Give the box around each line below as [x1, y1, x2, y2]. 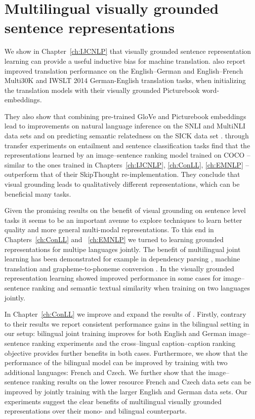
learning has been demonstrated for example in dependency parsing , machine [4, 253, 240, 264]
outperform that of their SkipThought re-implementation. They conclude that [4, 169, 240, 179]
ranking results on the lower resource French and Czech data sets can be [32, 377, 251, 387]
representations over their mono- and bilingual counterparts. [4, 406, 187, 416]
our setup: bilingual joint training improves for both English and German [4, 328, 227, 338]
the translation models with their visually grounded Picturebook [4, 84, 200, 95]
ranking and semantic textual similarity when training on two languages [32, 282, 250, 293]
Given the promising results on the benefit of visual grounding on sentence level [4, 205, 246, 215]
